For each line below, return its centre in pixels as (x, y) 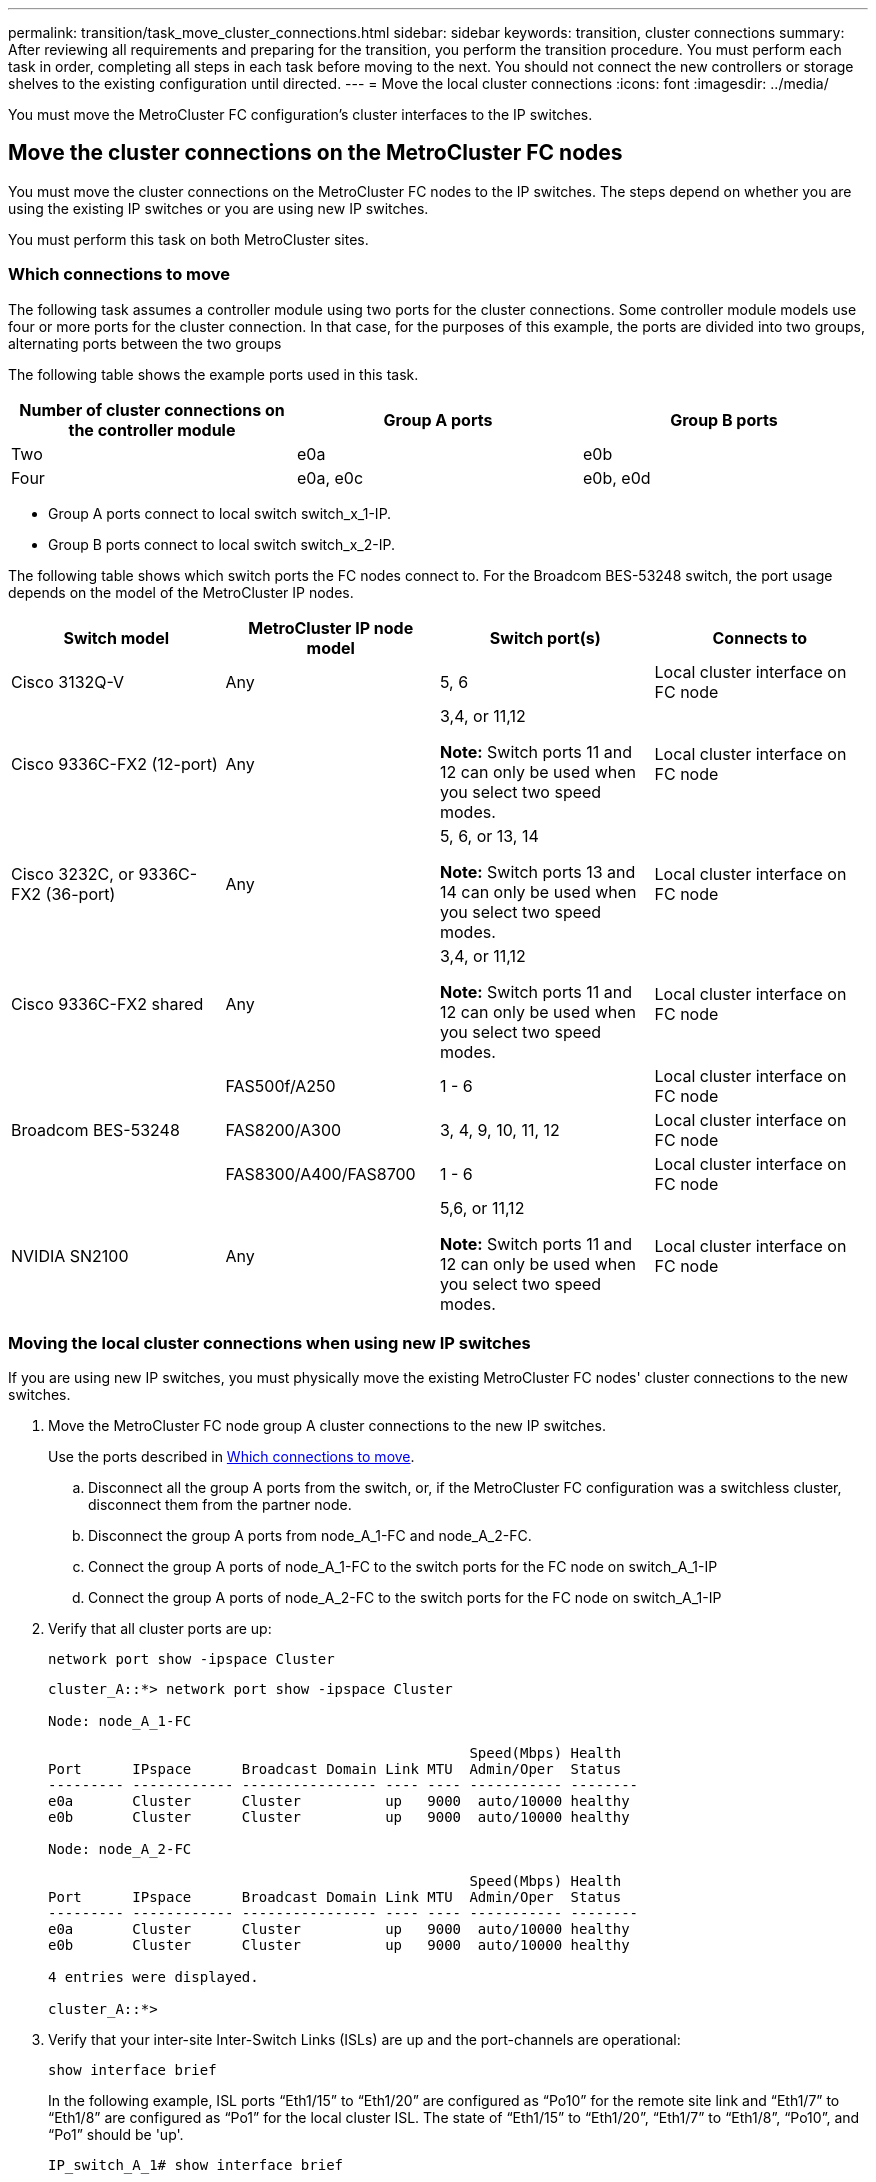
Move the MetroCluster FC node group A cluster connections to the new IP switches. (327, 1426)
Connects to (760, 637)
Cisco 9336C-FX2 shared (107, 1003)
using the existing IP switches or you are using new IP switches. (218, 208)
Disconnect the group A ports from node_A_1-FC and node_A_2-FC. (310, 1536)
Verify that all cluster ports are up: (160, 1629)
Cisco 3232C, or (72, 873)
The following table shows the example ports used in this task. (213, 374)
